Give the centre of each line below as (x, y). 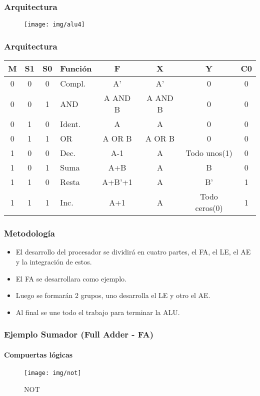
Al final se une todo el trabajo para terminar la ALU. (98, 312)
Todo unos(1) (209, 153)
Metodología (29, 233)
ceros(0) (209, 208)
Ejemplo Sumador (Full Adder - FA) (79, 334)
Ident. (70, 124)
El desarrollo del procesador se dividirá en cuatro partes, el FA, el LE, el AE (133, 252)
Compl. (73, 83)
